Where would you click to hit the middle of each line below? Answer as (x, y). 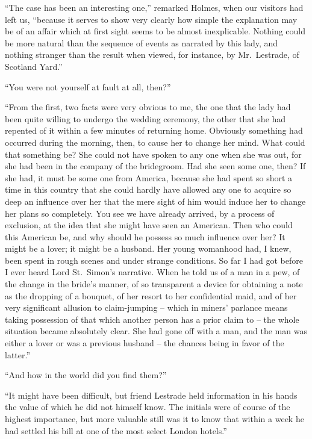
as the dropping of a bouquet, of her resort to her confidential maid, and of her (151, 295)
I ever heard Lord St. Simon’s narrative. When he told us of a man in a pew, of (152, 272)
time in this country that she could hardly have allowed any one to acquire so (148, 189)
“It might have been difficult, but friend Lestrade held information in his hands (151, 395)
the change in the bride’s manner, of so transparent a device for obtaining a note (154, 284)
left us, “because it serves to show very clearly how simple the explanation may (151, 19)
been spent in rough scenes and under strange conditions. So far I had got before (154, 260)
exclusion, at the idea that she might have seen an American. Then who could (149, 225)
